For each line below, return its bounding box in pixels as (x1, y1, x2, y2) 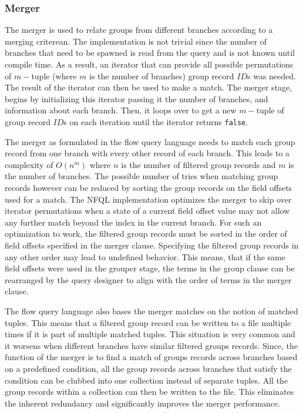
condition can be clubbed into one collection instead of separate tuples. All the (5, 374, 288, 386)
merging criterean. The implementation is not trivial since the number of (5, 35, 267, 47)
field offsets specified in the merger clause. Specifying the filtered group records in (5, 239, 299, 251)
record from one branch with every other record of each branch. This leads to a (5, 147, 290, 159)
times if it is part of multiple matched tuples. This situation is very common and (5, 328, 295, 340)
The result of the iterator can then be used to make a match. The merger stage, (5, 81, 292, 93)
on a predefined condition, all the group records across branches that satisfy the (5, 362, 292, 374)
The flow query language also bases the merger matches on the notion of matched (5, 304, 298, 317)
